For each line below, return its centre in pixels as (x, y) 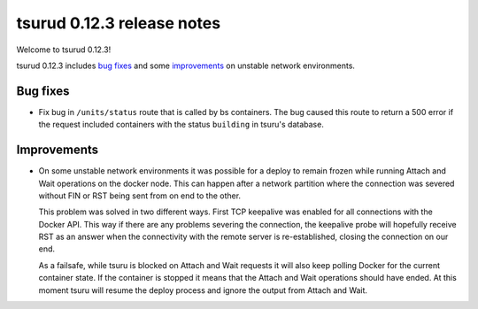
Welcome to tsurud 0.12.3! (64, 50)
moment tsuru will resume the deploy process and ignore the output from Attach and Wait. (203, 290)
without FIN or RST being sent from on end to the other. (140, 196)
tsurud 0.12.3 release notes (119, 23)
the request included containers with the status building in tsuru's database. (181, 125)
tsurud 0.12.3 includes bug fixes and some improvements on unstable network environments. (186, 66)
